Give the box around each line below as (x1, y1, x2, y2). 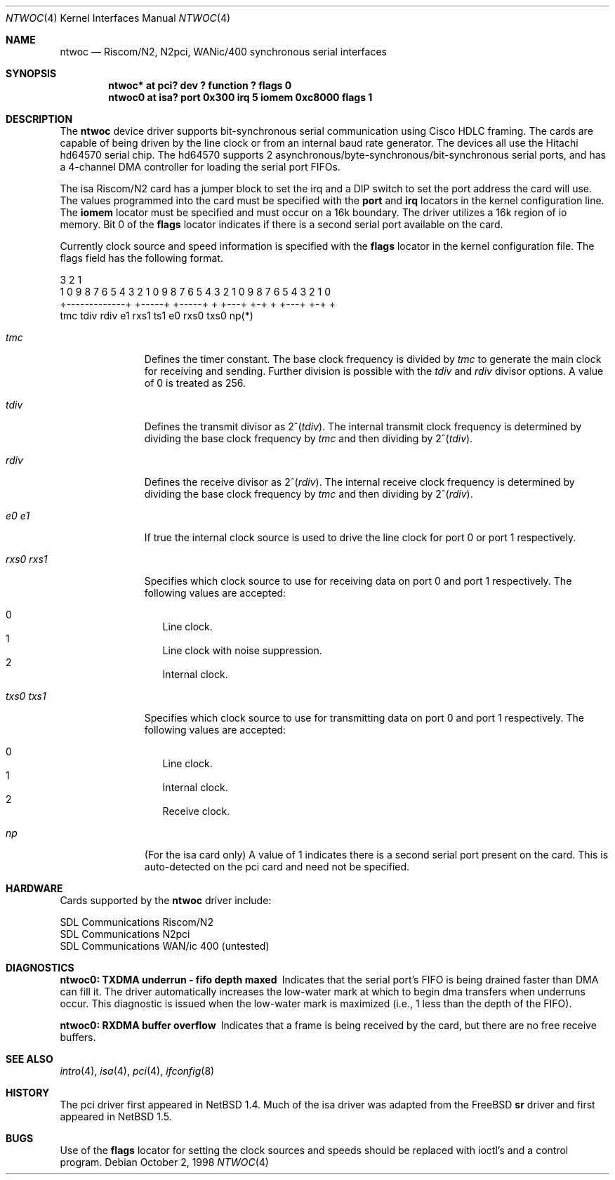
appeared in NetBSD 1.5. (60, 1111, 172, 1122)
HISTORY (6, 1087, 50, 1099)
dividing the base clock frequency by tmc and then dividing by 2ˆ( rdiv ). (144, 488, 473, 500)
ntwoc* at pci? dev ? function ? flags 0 (108, 79, 292, 91)
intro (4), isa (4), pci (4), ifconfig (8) (60, 1065, 215, 1077)
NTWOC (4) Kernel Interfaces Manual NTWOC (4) (6, 12, 231, 24)
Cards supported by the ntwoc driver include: (60, 894, 272, 906)
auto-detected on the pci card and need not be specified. (144, 861, 410, 873)
